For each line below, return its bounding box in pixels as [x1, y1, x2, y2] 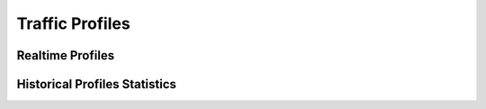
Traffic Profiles [16, 14, 130, 33]
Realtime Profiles [16, 48, 115, 63]
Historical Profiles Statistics [16, 77, 177, 92]
